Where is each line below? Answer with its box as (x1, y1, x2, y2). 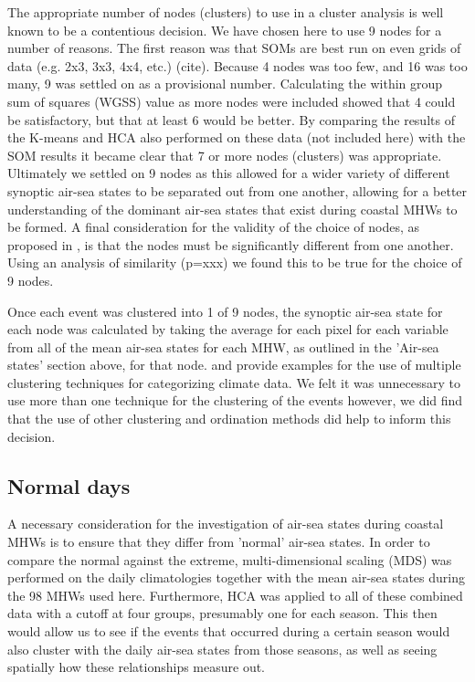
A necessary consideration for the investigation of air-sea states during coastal (7, 514, 444, 533)
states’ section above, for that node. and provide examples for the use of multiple (7, 355, 461, 374)
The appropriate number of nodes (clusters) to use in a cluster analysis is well (7, 3, 444, 21)
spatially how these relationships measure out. (7, 657, 266, 677)
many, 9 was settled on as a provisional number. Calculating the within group (7, 74, 443, 93)
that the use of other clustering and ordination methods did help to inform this (7, 409, 451, 428)
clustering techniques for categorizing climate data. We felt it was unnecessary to (7, 372, 460, 392)
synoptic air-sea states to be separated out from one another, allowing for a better (7, 181, 468, 200)
